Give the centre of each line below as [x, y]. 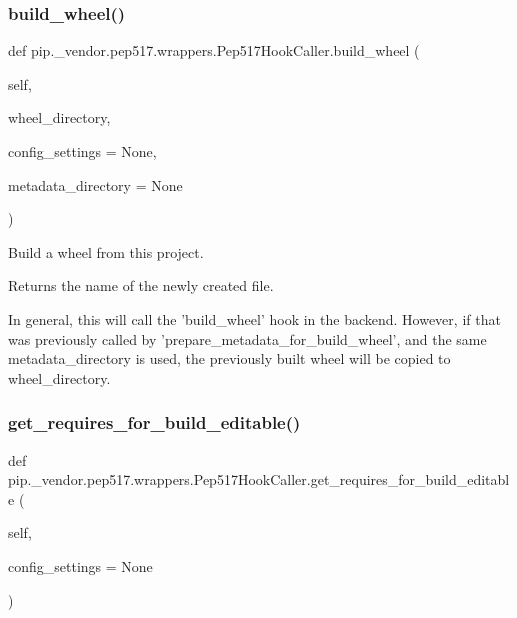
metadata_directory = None [95, 184]
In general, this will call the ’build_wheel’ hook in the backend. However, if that [254, 318]
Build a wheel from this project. [106, 251]
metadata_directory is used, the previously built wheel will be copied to [229, 358]
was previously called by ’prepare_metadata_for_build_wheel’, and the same [247, 338]
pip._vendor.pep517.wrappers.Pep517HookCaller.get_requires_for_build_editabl [259, 479]
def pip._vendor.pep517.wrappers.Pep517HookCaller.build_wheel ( [214, 50]
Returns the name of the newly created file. [141, 285]
